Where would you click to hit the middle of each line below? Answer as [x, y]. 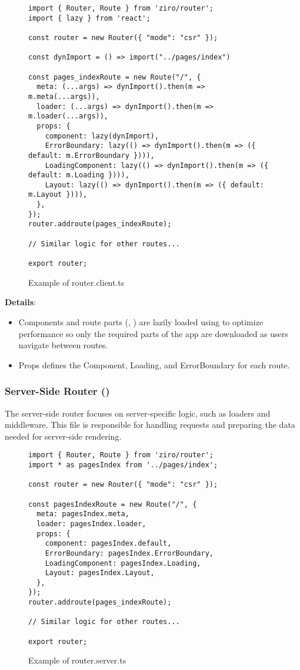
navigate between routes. [63, 345]
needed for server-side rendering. [63, 436]
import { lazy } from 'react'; [89, 18]
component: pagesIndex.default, [108, 544]
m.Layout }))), [58, 195]
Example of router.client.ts [76, 282]
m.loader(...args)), [69, 116]
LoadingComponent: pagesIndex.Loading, [123, 563]
